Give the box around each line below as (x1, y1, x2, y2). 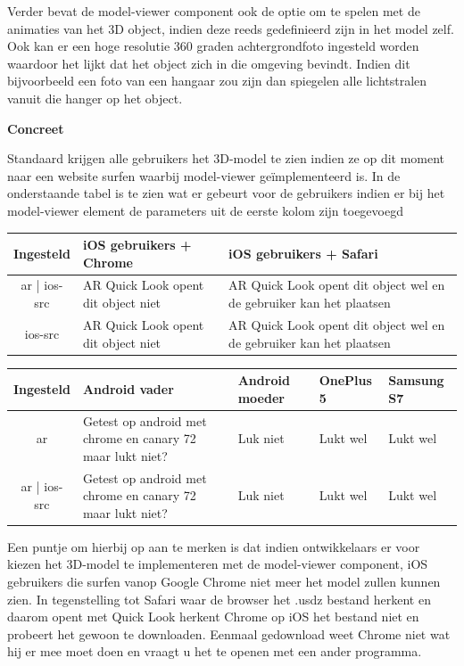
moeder (237, 388, 285, 407)
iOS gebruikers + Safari (228, 243, 378, 262)
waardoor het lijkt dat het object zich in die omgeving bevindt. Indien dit (7, 53, 410, 72)
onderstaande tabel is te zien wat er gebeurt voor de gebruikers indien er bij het (7, 184, 445, 202)
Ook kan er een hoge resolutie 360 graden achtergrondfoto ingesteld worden (7, 37, 419, 55)
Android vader (82, 379, 174, 398)
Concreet (7, 119, 64, 137)
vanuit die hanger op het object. (7, 88, 183, 107)
